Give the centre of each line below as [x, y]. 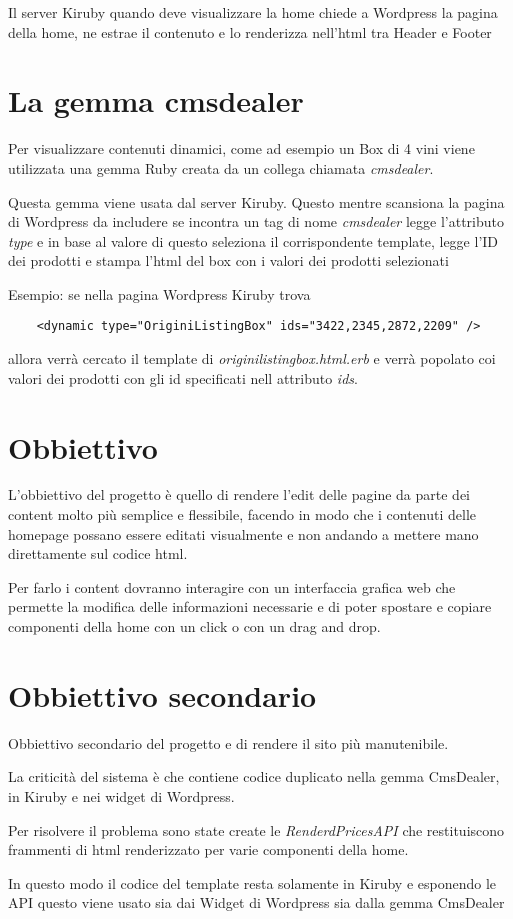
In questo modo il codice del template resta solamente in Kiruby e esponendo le [252, 882]
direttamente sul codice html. [98, 553]
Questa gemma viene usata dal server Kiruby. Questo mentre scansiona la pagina [256, 201]
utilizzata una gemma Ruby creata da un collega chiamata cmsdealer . [221, 167]
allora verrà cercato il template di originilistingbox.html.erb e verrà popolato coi [252, 358]
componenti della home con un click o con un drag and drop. [194, 626]
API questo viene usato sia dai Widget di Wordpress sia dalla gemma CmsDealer [256, 902]
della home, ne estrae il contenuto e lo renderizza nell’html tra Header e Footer [250, 31]
